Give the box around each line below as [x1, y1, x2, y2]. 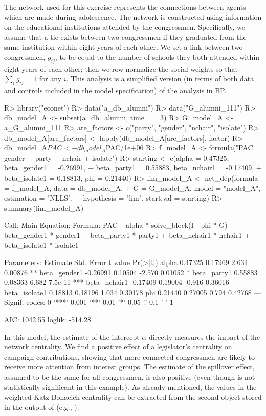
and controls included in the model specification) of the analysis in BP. [4, 85, 227, 96]
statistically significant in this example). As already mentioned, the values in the [4, 381, 257, 392]
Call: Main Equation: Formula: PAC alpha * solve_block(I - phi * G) [4, 220, 228, 230]
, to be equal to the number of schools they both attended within [55, 51, 260, 62]
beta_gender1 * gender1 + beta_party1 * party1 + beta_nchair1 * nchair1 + [4, 229, 250, 240]
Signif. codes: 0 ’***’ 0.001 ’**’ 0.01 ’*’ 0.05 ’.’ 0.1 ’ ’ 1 [4, 297, 173, 308]
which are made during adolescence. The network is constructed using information [4, 11, 262, 22]
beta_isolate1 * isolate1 [4, 239, 79, 250]
